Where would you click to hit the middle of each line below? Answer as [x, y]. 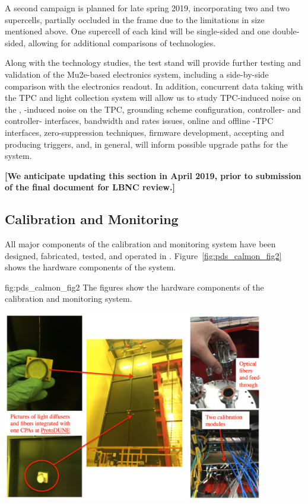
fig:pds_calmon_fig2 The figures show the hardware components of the [134, 287]
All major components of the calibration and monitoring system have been [140, 244]
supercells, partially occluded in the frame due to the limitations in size [135, 19]
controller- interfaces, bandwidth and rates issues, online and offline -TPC [139, 121]
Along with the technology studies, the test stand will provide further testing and [153, 63]
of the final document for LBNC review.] [90, 187]
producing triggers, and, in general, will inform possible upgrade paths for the [146, 144]
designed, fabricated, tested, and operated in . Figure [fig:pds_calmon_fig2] [143, 255]
